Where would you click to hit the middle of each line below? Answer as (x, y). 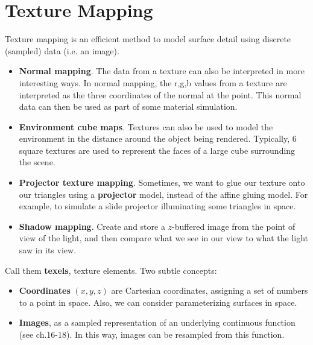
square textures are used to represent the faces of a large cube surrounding (157, 150)
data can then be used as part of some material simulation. (128, 106)
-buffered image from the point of (234, 226)
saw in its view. (48, 250)
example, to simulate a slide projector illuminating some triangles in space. (157, 206)
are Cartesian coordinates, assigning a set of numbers (210, 290)
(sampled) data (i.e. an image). (62, 50)
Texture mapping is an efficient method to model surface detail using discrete (148, 39)
